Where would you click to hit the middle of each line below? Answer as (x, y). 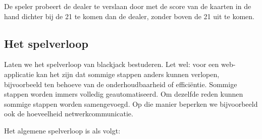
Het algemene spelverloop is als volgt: (62, 130)
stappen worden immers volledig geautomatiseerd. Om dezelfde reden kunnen (124, 94)
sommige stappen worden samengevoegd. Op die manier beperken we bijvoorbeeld (131, 103)
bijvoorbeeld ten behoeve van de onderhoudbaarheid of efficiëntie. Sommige (121, 84)
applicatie (19, 74)
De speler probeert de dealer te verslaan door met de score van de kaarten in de (128, 6)
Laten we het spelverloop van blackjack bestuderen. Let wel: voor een (112, 64)
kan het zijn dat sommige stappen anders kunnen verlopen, (128, 74)
